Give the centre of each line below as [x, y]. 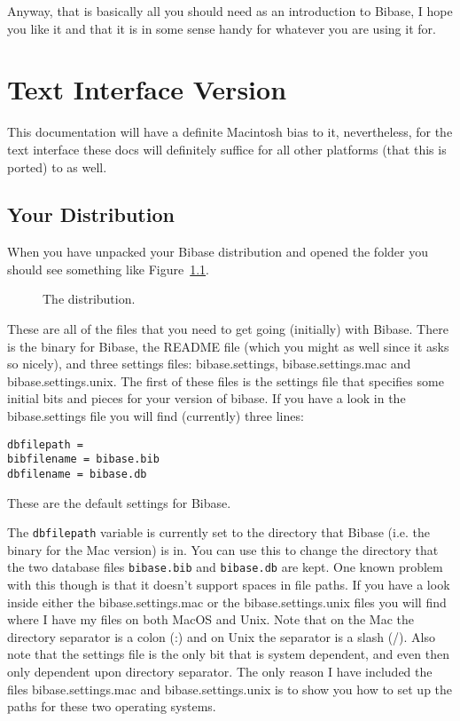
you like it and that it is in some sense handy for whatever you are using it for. [222, 28]
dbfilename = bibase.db [77, 474]
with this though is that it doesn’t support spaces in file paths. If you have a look [229, 585]
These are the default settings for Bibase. [119, 502]
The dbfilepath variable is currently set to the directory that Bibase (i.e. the [219, 532]
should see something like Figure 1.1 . [108, 269]
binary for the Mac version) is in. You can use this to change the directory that [223, 549]
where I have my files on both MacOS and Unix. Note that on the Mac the [211, 619]
